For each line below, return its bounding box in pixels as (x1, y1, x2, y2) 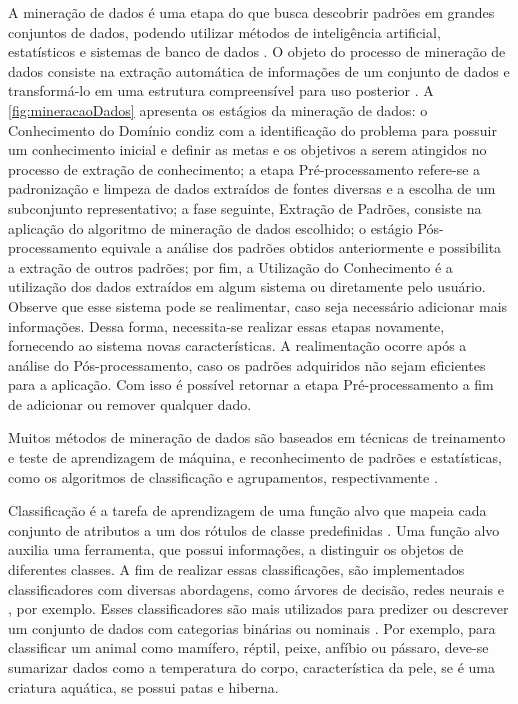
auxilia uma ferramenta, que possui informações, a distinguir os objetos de (8, 539, 464, 560)
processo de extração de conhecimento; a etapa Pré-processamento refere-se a (8, 158, 481, 179)
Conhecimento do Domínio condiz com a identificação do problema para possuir (8, 119, 497, 140)
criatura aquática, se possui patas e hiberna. (8, 676, 279, 697)
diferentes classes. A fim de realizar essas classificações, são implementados (8, 559, 465, 580)
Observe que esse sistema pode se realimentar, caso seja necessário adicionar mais (8, 295, 508, 316)
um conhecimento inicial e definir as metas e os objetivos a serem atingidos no (8, 139, 487, 160)
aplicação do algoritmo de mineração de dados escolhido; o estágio (8, 217, 413, 238)
